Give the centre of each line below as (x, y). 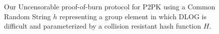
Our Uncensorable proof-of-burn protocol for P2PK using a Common (110, 6)
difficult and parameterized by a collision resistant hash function (103, 26)
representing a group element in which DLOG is (133, 16)
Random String (27, 16)
